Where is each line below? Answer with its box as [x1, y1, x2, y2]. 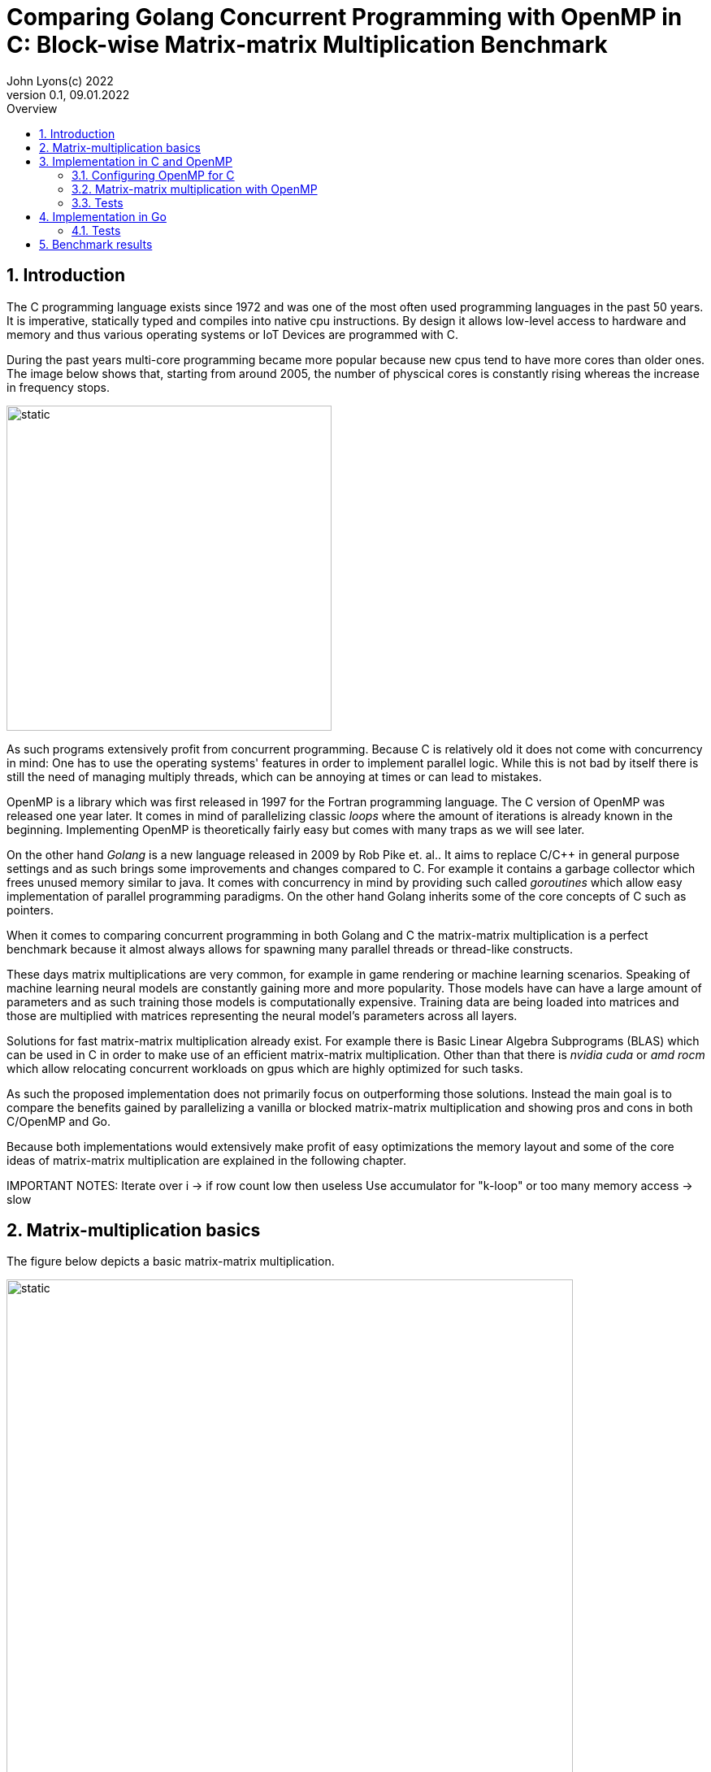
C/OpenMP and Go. [7, 1114, 111, 1128]
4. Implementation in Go [39, 209, 167, 224]
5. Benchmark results [39, 237, 153, 251]
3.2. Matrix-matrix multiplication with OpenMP [72, 181, 318, 196]
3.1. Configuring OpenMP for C [72, 167, 235, 182]
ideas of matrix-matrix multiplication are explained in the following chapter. [7, 1153, 407, 1167]
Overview [7, 101, 58, 115]
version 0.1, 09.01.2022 [7, 87, 130, 102]
